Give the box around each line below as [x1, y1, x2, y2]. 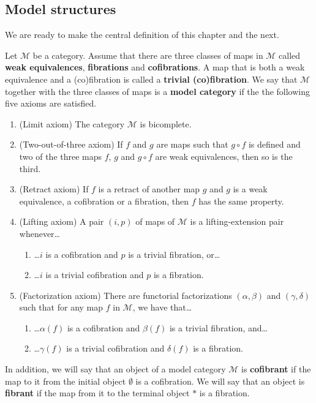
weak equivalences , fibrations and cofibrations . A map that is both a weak [5, 61, 305, 73]
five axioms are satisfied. [5, 97, 97, 110]
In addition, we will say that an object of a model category [5, 363, 226, 375]
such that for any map [19, 301, 103, 314]
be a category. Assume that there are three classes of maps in [32, 48, 263, 61]
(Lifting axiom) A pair [19, 215, 104, 228]
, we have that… [132, 301, 192, 314]
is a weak [233, 183, 268, 195]
